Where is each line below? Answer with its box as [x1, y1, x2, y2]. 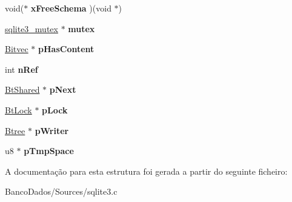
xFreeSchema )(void [30, 2, 111, 14]
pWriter [35, 124, 69, 136]
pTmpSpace [24, 144, 74, 157]
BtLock [5, 103, 32, 116]
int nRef [5, 62, 38, 75]
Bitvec [5, 42, 28, 55]
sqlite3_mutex [5, 22, 58, 35]
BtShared [5, 83, 40, 96]
